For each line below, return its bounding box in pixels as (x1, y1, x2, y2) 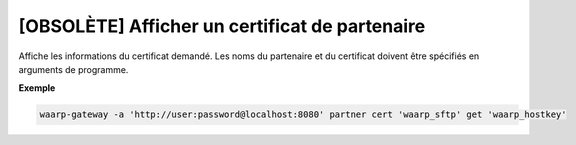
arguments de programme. (18, 63, 129, 75)
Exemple (18, 82, 56, 94)
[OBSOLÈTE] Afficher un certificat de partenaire (18, 15, 426, 37)
